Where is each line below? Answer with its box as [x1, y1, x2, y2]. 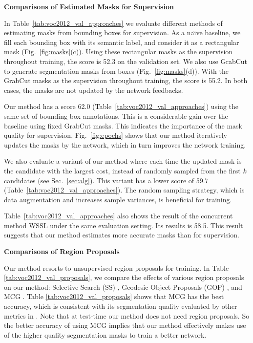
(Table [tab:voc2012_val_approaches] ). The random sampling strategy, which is [4, 185, 245, 195]
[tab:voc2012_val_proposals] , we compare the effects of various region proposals [4, 272, 244, 282]
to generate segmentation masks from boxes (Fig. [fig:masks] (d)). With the [4, 65, 229, 76]
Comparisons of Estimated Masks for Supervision [4, 1, 174, 11]
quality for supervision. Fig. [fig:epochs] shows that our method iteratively [4, 130, 227, 140]
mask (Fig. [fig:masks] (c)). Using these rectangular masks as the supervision [4, 46, 233, 57]
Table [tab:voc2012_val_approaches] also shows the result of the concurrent [4, 211, 233, 221]
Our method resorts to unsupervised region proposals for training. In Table [4, 262, 229, 273]
